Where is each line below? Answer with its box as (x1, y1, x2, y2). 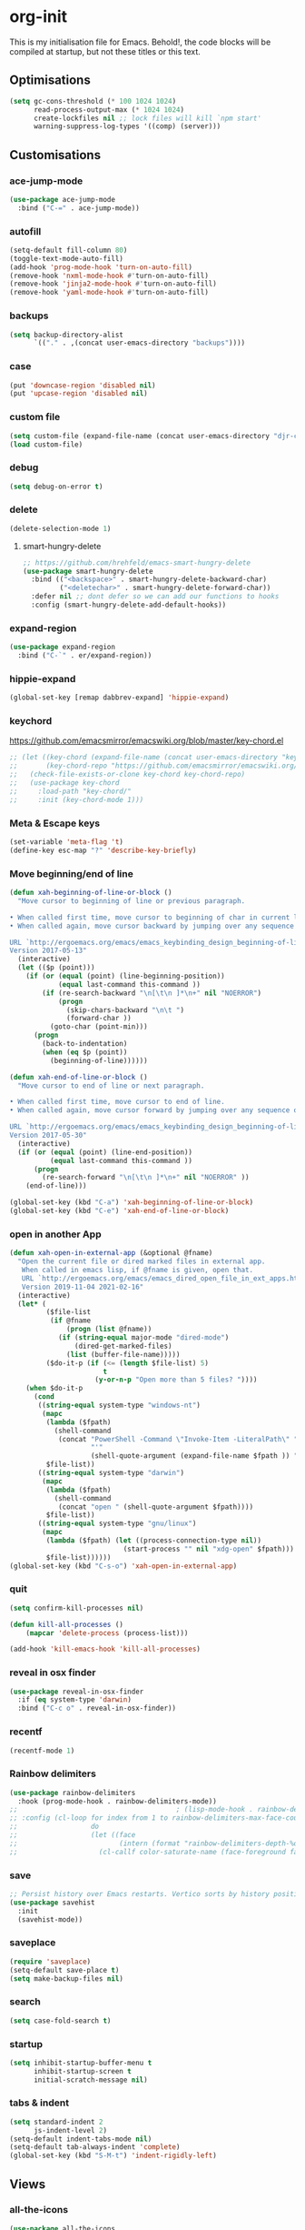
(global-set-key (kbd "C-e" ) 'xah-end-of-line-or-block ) (9, 1207, 230, 1216)
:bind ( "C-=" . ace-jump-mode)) (17, 203, 141, 213)
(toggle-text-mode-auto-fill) (9, 254, 124, 263)
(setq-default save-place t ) (9, 1965, 120, 1974)
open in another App (9, 1228, 102, 1241)
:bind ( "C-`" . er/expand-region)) (17, 651, 152, 660)
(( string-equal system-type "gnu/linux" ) (37, 1519, 197, 1529)
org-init (9, 6, 68, 27)
